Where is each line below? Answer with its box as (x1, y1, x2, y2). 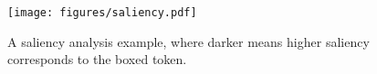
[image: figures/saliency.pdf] (7, 6, 197, 19)
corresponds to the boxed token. (7, 50, 187, 69)
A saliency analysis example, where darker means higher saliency (7, 32, 370, 51)
